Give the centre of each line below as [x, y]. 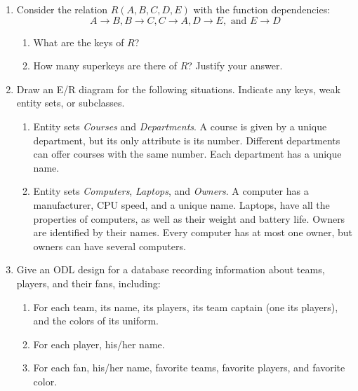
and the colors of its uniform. [96, 321]
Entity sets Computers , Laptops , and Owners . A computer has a [171, 191]
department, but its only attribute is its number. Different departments [187, 140]
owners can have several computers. [110, 246]
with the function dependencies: [262, 9]
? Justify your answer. [235, 66]
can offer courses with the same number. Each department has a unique [187, 154]
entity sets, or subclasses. [71, 103]
